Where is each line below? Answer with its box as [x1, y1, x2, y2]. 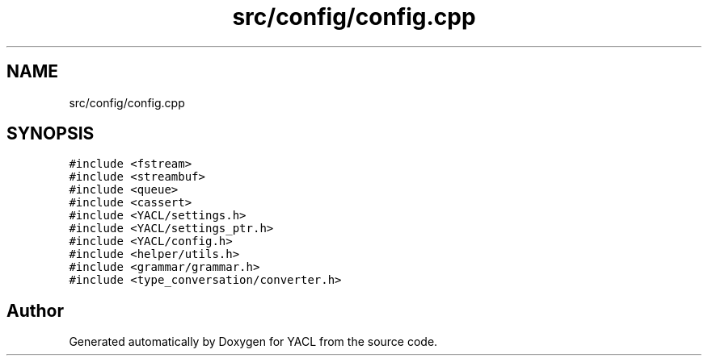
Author [6, 300, 64, 321]
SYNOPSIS [6, 123, 95, 144]
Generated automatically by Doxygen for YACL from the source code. [69, 335, 438, 349]
